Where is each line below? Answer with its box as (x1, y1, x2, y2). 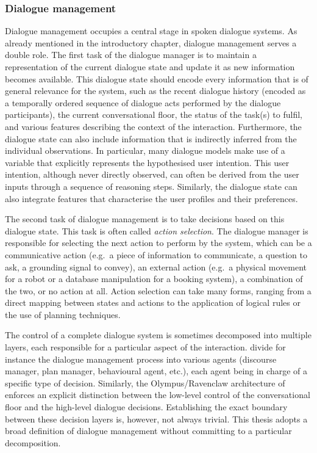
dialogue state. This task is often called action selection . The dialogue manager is (5, 224, 308, 237)
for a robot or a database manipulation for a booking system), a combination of (5, 272, 303, 285)
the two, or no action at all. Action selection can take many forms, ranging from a (5, 284, 312, 297)
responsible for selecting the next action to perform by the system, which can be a (5, 236, 312, 249)
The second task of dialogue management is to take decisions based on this (5, 212, 285, 225)
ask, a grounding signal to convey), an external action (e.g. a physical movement (5, 260, 307, 273)
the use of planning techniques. (5, 308, 121, 321)
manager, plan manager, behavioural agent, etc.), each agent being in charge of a (5, 364, 307, 377)
